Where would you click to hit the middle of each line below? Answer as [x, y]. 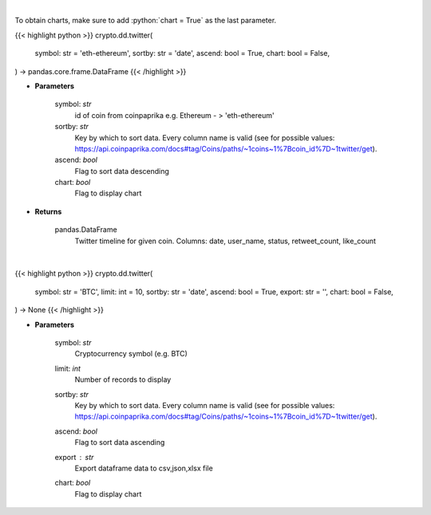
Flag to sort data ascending [120, 442]
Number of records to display [123, 379]
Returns [48, 211]
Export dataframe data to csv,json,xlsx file [144, 468]
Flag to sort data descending [122, 171]
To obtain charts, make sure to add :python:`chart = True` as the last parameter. [146, 21]
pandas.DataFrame [86, 230]
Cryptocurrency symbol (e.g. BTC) [131, 354]
